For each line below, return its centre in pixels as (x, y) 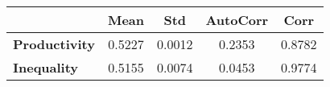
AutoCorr (237, 20)
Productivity (54, 44)
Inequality (46, 67)
